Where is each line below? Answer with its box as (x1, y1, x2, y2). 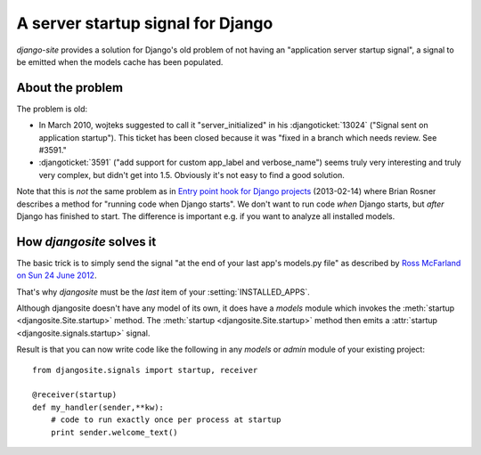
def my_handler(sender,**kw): (32, 402, 165, 412)
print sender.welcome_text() (50, 427, 178, 437)
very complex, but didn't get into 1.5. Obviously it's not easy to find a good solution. (38, 169, 345, 180)
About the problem (16, 80, 124, 95)
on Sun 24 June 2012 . (16, 270, 97, 280)
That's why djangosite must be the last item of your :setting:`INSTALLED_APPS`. (16, 286, 311, 297)
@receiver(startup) (32, 390, 118, 400)
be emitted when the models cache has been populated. (16, 56, 224, 67)
